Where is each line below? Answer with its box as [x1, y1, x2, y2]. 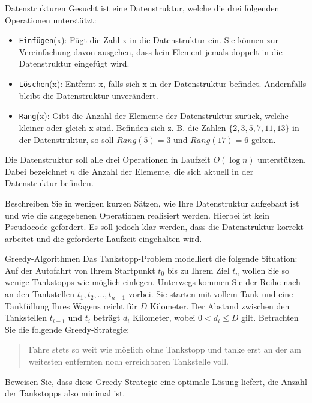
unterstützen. [257, 153, 306, 166]
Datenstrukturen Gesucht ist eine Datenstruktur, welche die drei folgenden [5, 2, 280, 14]
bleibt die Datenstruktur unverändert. [19, 89, 158, 102]
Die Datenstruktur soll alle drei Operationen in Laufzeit [5, 153, 211, 166]
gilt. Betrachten [241, 311, 299, 324]
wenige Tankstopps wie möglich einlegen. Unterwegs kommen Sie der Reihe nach [5, 276, 301, 288]
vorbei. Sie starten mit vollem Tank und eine [128, 288, 293, 300]
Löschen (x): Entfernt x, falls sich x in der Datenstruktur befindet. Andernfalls [19, 77, 307, 90]
